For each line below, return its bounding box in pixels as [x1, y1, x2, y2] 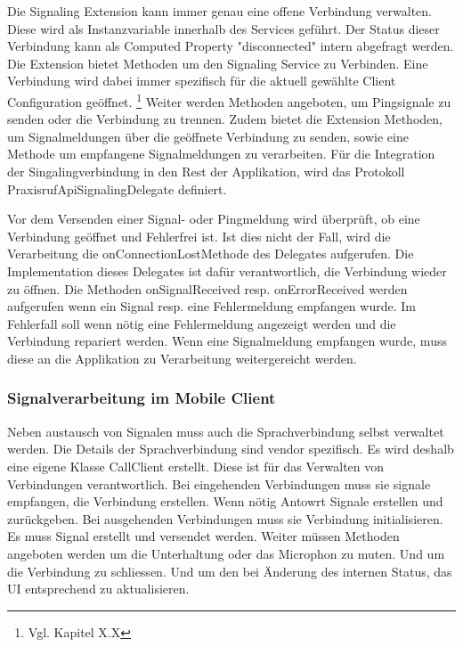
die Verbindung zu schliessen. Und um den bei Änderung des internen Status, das [7, 561, 452, 580]
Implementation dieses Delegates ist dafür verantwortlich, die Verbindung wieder [7, 261, 447, 280]
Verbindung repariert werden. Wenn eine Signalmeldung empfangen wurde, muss [7, 332, 447, 350]
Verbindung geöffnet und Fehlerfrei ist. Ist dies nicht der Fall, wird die [7, 226, 391, 245]
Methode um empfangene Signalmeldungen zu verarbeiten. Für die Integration [7, 144, 435, 163]
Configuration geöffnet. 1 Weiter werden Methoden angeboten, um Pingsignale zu [7, 89, 451, 111]
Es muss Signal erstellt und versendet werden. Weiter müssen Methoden [7, 527, 400, 545]
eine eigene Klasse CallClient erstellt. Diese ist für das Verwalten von [7, 456, 385, 475]
